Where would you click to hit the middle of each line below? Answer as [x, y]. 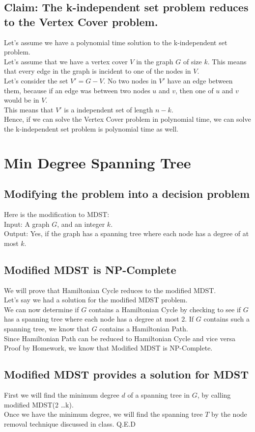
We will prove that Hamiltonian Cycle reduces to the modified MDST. [110, 290]
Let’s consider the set [36, 80]
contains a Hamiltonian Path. [144, 329]
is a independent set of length [109, 109]
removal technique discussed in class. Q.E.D [70, 423]
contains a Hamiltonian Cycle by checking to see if [165, 309]
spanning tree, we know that [47, 329]
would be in [22, 100]
